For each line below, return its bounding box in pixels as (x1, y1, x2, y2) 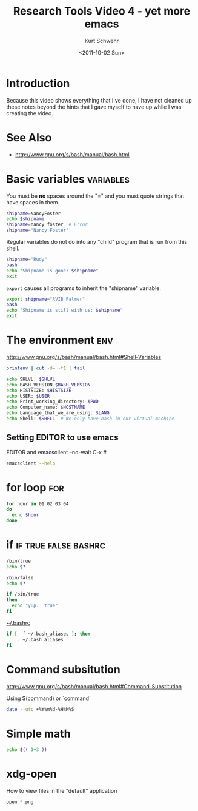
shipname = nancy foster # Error (6, 221, 88, 228)
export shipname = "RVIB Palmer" (6, 296, 85, 302)
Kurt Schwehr (84, 37, 119, 44)
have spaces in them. (6, 198, 59, 206)
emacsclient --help (6, 460, 56, 466)
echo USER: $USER (6, 393, 50, 399)
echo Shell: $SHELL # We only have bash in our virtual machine (6, 416, 174, 422)
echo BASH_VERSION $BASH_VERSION (6, 382, 91, 388)
